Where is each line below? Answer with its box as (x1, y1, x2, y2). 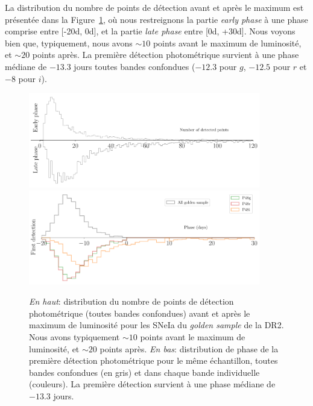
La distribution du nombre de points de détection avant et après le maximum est (5, 1, 304, 13)
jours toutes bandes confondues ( (74, 60, 195, 72)
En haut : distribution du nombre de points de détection (29, 295, 234, 308)
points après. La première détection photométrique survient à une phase (32, 48, 299, 61)
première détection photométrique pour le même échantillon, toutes (29, 354, 278, 367)
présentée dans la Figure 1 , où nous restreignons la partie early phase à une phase (5, 13, 308, 25)
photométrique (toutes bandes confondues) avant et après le (29, 306, 250, 319)
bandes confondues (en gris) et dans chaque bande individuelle (29, 366, 260, 378)
